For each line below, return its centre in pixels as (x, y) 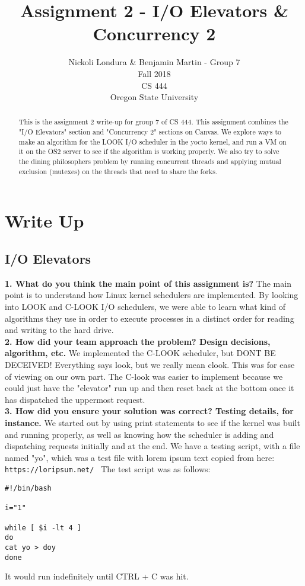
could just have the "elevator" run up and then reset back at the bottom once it (150, 388)
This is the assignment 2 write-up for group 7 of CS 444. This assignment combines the (153, 122)
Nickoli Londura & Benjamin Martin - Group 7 (154, 62)
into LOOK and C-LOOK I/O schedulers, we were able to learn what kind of (145, 306)
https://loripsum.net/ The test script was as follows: (108, 469)
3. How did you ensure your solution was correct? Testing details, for (149, 411)
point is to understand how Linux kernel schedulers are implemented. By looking (152, 295)
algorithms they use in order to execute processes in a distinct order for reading (150, 318)
